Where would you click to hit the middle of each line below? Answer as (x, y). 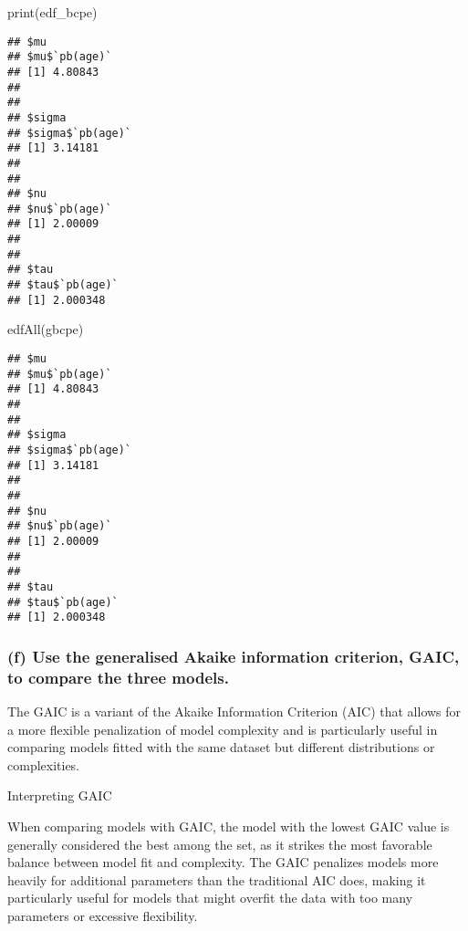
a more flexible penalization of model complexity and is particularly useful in (223, 729)
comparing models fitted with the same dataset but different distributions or (221, 747)
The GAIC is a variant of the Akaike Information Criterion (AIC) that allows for (234, 711)
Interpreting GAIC (60, 795)
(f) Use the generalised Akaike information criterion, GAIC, (234, 656)
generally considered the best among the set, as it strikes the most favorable (220, 844)
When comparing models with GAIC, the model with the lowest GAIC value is (229, 826)
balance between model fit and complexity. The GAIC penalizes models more (223, 862)
